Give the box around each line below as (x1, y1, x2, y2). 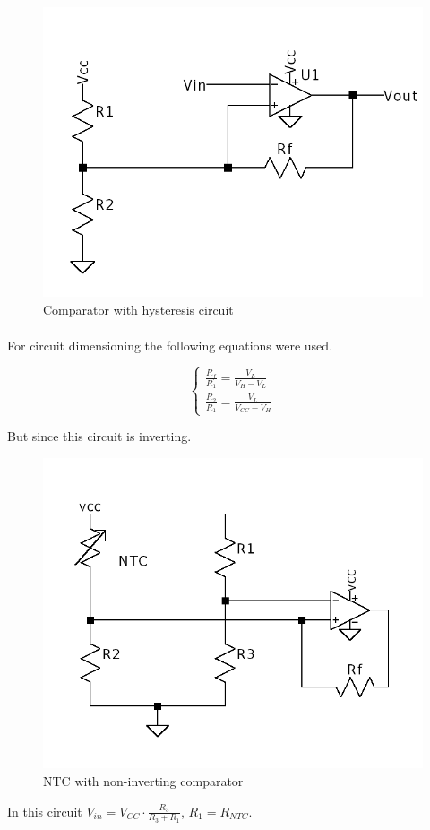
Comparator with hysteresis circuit (43, 299, 234, 318)
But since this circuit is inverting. (7, 427, 192, 445)
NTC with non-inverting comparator (43, 772, 244, 791)
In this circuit (7, 801, 82, 820)
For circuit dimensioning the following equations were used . (7, 335, 333, 354)
